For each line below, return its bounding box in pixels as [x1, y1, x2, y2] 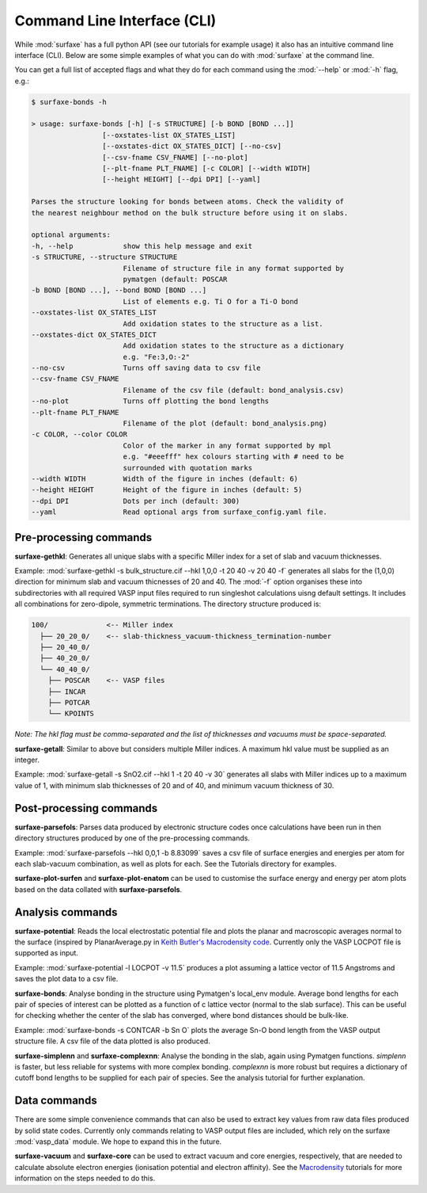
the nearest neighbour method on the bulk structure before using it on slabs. [31, 208, 349, 217]
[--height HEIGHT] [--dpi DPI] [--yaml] [101, 175, 261, 184]
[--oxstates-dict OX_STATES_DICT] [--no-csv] [101, 142, 282, 151]
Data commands [14, 1094, 98, 1107]
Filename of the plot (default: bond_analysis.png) [123, 419, 328, 428]
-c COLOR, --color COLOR [31, 430, 128, 439]
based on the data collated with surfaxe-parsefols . [14, 884, 183, 894]
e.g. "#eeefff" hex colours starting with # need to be [123, 452, 344, 461]
